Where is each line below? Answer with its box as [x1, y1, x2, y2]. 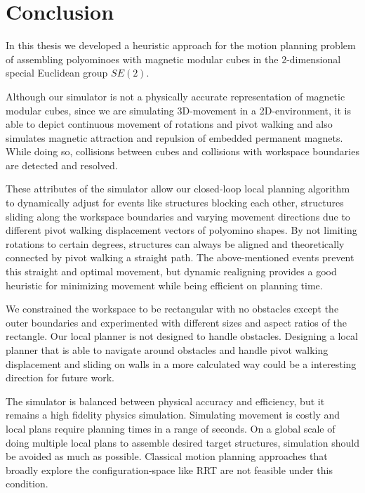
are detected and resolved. [6, 157, 118, 172]
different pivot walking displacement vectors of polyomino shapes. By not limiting [6, 223, 357, 237]
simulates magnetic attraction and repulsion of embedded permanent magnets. [6, 130, 343, 145]
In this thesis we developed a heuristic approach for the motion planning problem [6, 38, 356, 53]
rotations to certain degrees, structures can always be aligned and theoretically [6, 236, 345, 251]
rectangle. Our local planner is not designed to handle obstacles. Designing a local [6, 329, 358, 343]
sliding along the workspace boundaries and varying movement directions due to [6, 209, 350, 223]
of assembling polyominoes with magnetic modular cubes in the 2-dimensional [6, 51, 341, 66]
